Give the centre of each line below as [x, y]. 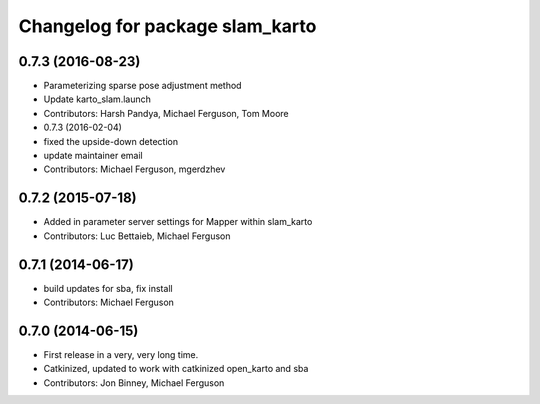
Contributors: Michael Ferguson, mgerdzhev [134, 169]
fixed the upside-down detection [111, 141]
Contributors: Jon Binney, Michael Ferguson [134, 382]
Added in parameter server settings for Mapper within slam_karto [178, 222]
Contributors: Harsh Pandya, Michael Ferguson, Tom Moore [166, 113]
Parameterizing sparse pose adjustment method [142, 86]
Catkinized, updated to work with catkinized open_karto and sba [176, 369]
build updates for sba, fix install [108, 288]
